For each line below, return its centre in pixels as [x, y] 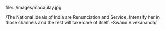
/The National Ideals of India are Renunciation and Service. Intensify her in [83, 17]
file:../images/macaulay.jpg [33, 7]
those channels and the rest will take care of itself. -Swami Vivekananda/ [81, 23]
